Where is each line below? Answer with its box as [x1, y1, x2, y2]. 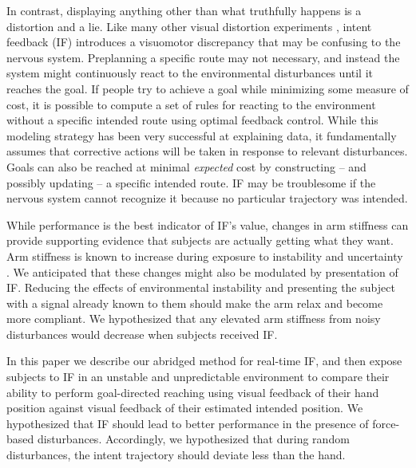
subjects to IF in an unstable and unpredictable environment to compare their [6, 368, 390, 385]
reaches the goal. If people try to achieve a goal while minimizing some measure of [6, 80, 409, 96]
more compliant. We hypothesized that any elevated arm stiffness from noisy [6, 310, 381, 327]
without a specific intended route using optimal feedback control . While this [6, 112, 378, 128]
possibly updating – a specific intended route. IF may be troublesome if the [6, 174, 376, 191]
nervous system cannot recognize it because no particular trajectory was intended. [6, 190, 408, 206]
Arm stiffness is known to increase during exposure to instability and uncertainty [6, 247, 403, 264]
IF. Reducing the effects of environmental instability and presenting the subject [6, 279, 395, 296]
